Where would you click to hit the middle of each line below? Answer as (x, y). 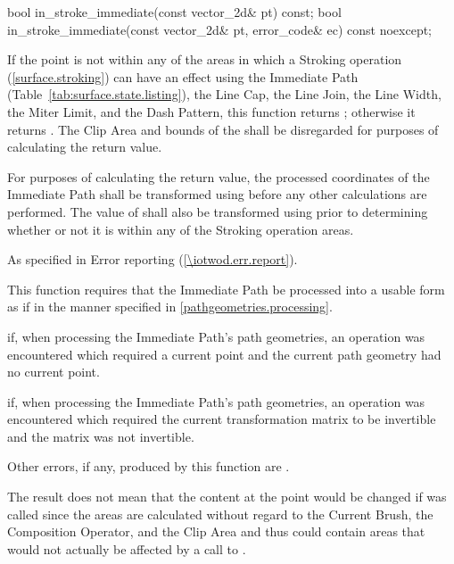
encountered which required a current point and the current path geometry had (224, 354)
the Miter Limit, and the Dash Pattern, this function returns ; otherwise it (211, 111)
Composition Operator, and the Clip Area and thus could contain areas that (216, 531)
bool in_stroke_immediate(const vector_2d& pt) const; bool (174, 12)
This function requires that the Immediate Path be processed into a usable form (226, 289)
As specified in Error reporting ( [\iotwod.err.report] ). (153, 259)
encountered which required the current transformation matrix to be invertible (222, 419)
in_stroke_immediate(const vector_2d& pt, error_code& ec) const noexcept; (220, 29)
